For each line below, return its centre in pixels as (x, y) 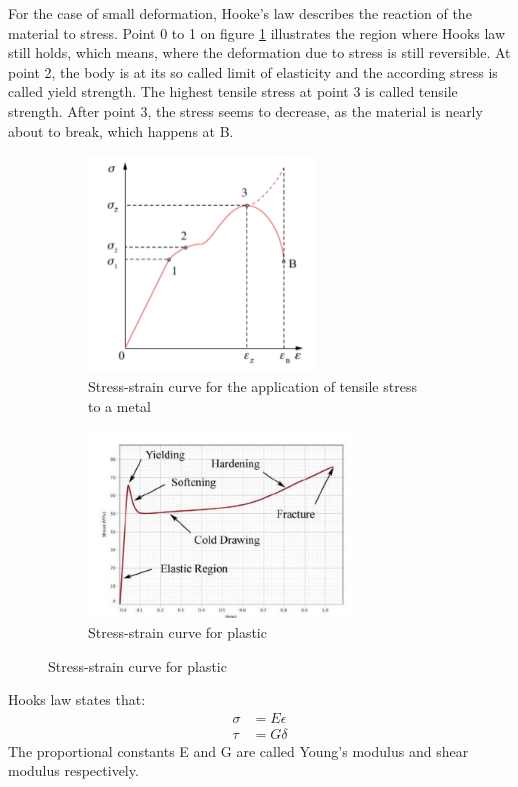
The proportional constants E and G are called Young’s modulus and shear (238, 750)
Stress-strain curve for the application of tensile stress (252, 386)
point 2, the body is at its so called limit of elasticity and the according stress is (253, 71)
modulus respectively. (73, 770)
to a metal (119, 405)
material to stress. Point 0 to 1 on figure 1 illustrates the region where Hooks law (257, 32)
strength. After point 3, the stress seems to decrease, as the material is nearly (245, 110)
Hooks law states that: (77, 699)
